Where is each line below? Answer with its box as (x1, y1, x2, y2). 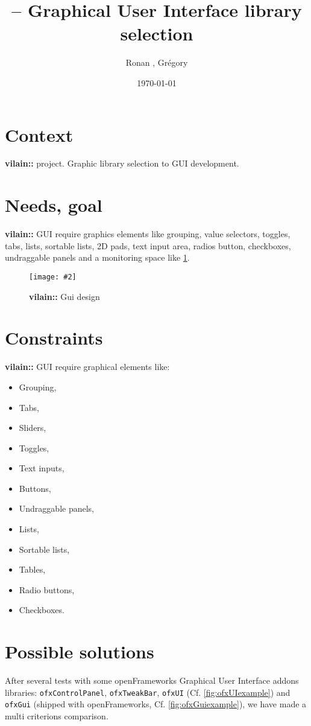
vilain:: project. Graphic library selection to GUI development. (5, 157, 239, 170)
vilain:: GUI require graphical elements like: (5, 360, 170, 373)
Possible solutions (5, 639, 154, 664)
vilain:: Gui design (29, 290, 100, 302)
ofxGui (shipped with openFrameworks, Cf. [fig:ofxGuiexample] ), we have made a (5, 698, 307, 710)
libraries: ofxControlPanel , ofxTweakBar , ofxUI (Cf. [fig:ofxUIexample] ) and (5, 686, 291, 698)
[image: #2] (29, 272, 77, 281)
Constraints (5, 325, 103, 350)
